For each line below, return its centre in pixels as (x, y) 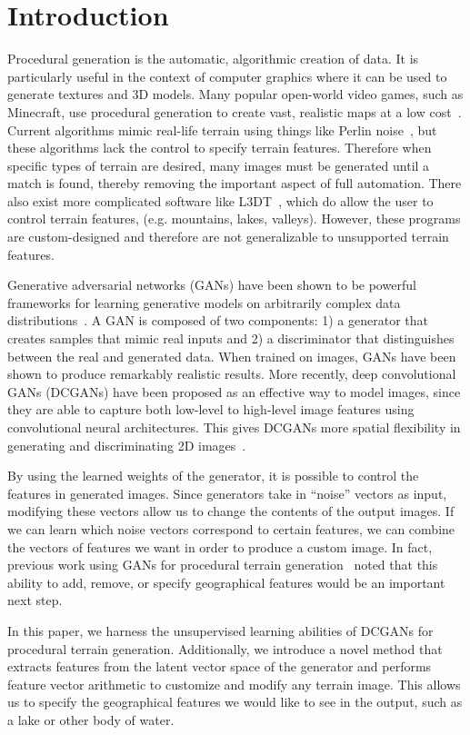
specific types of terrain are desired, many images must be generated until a (219, 165)
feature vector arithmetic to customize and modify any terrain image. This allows (234, 684)
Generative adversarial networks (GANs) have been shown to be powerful (212, 285)
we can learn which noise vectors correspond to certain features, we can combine (231, 528)
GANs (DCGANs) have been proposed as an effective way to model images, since (234, 391)
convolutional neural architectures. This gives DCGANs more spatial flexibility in (234, 427)
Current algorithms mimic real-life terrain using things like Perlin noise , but (222, 129)
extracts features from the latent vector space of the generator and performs (220, 666)
